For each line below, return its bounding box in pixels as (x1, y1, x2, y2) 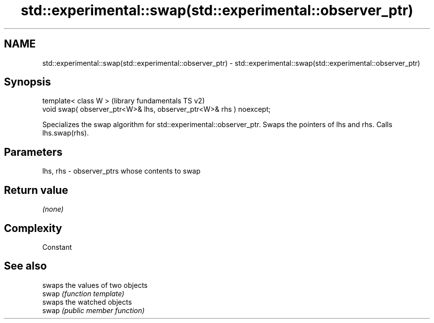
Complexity (4, 222, 62, 234)
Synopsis (4, 76, 51, 89)
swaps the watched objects (42, 297, 132, 306)
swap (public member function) (42, 306, 145, 315)
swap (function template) (42, 289, 124, 298)
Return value (4, 184, 68, 196)
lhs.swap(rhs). (42, 129, 89, 138)
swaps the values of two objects (42, 280, 148, 289)
